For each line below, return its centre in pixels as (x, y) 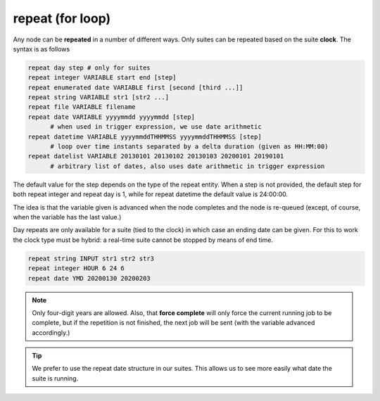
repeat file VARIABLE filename (82, 107)
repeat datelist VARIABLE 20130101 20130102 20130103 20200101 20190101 (156, 156)
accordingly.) (51, 332)
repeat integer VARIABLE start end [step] (102, 78)
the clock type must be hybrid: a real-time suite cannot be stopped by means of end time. (143, 240)
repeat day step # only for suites (89, 68)
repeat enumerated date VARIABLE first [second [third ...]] (135, 87)
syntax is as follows (42, 49)
